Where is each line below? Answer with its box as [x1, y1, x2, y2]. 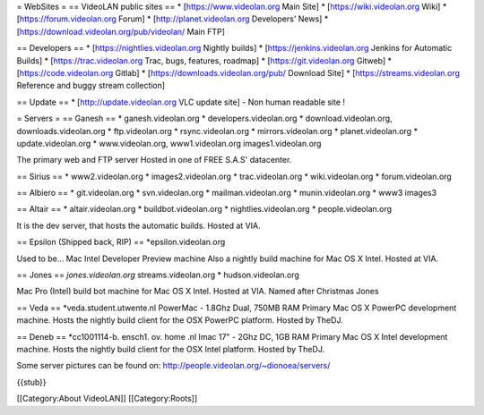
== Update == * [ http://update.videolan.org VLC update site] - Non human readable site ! [16, 97, 345, 107]
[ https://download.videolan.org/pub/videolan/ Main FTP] [16, 26, 226, 37]
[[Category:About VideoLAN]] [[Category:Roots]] [16, 394, 198, 404]
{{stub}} [16, 377, 47, 387]
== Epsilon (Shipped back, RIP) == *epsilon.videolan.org [16, 237, 226, 248]
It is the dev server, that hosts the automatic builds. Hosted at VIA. [16, 220, 261, 231]
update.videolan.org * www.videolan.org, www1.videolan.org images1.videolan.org [16, 138, 322, 148]
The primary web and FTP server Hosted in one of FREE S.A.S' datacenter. [16, 155, 292, 165]
